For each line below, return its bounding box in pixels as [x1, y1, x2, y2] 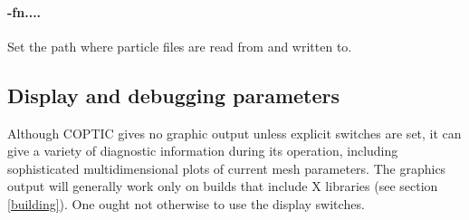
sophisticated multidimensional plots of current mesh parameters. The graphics [7, 158, 446, 177]
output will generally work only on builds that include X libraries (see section [7, 177, 438, 196]
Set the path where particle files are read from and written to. [7, 36, 352, 55]
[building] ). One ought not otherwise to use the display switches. [7, 194, 365, 213]
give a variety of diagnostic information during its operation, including [7, 141, 398, 160]
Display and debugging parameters [7, 81, 340, 109]
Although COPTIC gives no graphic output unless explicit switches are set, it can [7, 123, 462, 142]
